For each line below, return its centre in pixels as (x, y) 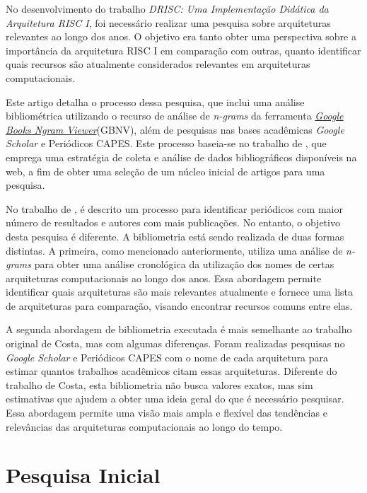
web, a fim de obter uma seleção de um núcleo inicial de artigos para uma (165, 171)
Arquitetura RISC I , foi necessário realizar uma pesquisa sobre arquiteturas (168, 22)
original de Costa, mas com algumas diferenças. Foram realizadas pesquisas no (175, 343)
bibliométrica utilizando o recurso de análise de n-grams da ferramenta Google (175, 116)
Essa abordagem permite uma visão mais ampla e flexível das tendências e (167, 413)
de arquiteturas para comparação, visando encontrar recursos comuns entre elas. (179, 305)
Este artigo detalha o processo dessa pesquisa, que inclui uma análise (155, 101)
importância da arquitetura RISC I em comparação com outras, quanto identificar (183, 50)
